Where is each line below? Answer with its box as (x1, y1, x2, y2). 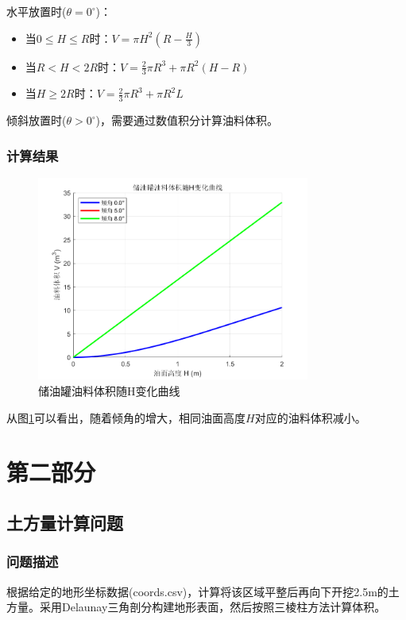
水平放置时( (6, 3, 67, 19)
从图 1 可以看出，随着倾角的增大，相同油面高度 (6, 409, 246, 426)
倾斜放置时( (6, 112, 67, 129)
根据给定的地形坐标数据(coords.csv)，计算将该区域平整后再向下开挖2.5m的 (6, 583, 389, 599)
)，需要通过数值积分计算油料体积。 (95, 112, 278, 129)
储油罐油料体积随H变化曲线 (38, 382, 180, 399)
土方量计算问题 (6, 510, 123, 534)
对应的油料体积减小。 (254, 409, 366, 426)
